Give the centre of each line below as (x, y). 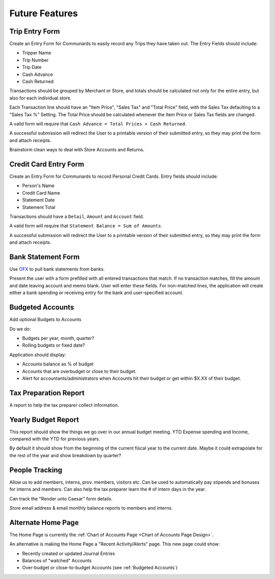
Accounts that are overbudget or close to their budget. (79, 371)
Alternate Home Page (44, 522)
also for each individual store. (40, 98)
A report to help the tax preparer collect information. (64, 405)
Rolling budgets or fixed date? (53, 345)
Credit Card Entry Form (47, 164)
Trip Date (32, 67)
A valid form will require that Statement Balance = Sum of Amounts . (86, 226)
